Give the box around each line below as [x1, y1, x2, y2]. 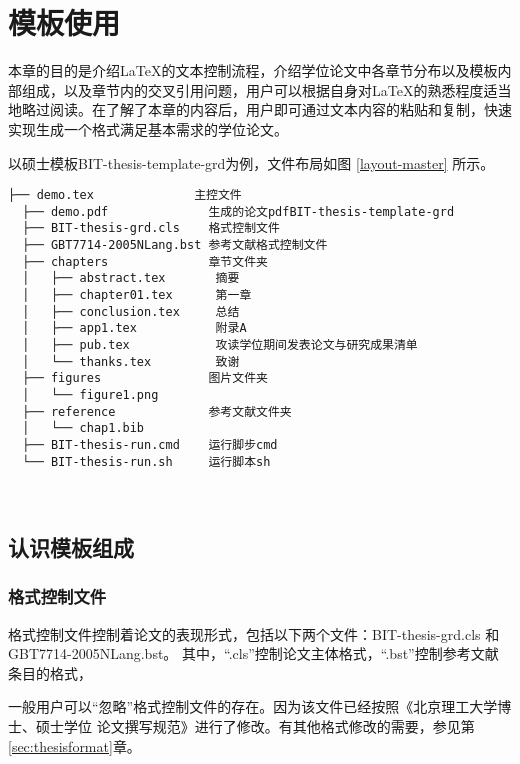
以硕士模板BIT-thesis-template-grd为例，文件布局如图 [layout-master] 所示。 [8, 152, 495, 173]
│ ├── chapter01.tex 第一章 [22, 288, 252, 303]
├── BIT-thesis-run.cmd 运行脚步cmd [22, 437, 278, 452]
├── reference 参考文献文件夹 [22, 404, 292, 419]
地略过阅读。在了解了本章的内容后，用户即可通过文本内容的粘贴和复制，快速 [8, 99, 512, 120]
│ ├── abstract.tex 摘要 [22, 271, 240, 286]
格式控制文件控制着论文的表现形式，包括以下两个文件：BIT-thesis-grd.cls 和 [8, 623, 500, 644]
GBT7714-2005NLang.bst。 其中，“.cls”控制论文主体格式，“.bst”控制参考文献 [8, 643, 499, 664]
